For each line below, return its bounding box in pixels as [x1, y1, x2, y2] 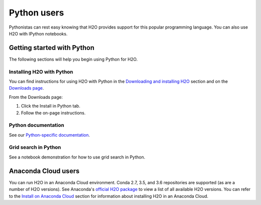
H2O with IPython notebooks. [9, 31, 68, 36]
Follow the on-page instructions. [21, 110, 86, 116]
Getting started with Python [9, 44, 95, 52]
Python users [9, 7, 64, 18]
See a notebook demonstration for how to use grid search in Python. [9, 154, 145, 160]
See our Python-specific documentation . [9, 132, 90, 138]
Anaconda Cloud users [9, 167, 80, 175]
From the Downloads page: [9, 94, 63, 100]
